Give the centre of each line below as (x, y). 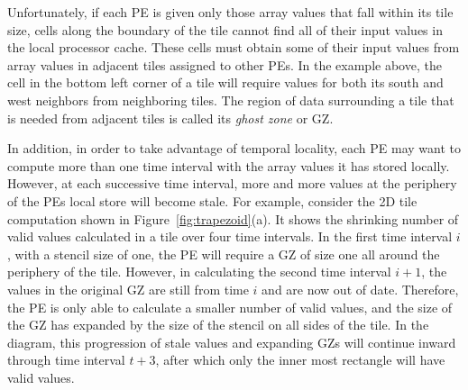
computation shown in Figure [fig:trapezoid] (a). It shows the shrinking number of (233, 218)
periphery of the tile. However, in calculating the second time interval (199, 272)
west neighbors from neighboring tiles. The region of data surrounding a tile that (231, 100)
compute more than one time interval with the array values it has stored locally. (229, 165)
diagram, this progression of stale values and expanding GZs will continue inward (232, 342)
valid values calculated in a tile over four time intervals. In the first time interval (230, 236)
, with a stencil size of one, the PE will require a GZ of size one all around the (224, 254)
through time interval (66, 360)
